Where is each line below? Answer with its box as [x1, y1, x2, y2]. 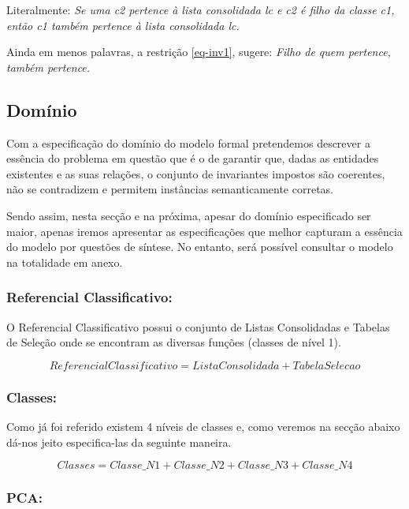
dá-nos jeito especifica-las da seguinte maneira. [6, 433, 232, 450]
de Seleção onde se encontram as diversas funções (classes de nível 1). [6, 334, 341, 350]
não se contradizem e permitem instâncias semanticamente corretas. [6, 181, 334, 197]
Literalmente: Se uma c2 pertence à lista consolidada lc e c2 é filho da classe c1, [6, 2, 395, 17]
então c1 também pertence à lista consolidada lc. [6, 17, 240, 33]
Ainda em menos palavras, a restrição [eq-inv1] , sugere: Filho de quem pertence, [6, 43, 391, 60]
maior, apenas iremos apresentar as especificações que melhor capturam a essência [6, 223, 403, 239]
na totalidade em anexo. [6, 253, 123, 270]
